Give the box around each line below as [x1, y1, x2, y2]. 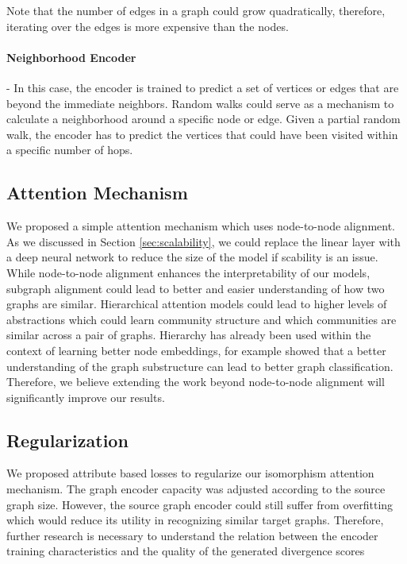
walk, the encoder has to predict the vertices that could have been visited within [6, 126, 398, 142]
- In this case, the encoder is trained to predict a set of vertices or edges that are [6, 79, 399, 95]
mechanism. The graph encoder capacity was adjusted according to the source [6, 481, 386, 497]
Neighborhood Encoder [6, 48, 136, 65]
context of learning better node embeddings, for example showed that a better [6, 342, 386, 358]
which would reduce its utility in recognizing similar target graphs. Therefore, [6, 512, 384, 528]
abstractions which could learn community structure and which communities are [6, 311, 397, 327]
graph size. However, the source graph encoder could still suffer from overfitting [6, 496, 394, 512]
